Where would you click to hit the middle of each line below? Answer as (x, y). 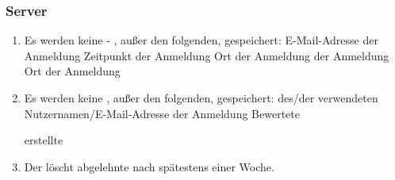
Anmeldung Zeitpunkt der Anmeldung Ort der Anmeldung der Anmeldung (207, 55)
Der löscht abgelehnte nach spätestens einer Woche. (149, 166)
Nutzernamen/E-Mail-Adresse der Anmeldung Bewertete (162, 113)
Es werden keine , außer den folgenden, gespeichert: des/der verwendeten (201, 98)
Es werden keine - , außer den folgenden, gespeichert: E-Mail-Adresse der (201, 40)
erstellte (44, 140)
